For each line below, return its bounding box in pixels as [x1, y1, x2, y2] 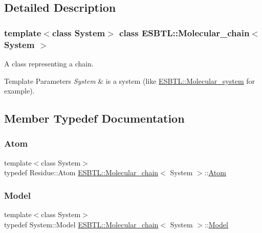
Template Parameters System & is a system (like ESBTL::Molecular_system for [4, 75, 255, 86]
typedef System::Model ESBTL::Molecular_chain [4, 219, 159, 229]
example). [4, 85, 35, 96]
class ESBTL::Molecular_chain [119, 26, 250, 39]
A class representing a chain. [4, 58, 94, 68]
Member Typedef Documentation [4, 110, 185, 126]
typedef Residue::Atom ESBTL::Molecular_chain [4, 167, 159, 178]
